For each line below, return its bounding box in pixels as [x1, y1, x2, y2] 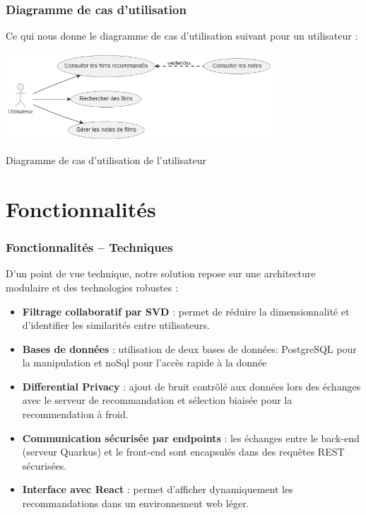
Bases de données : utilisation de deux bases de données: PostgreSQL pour [22, 341, 357, 356]
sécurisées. [22, 458, 67, 473]
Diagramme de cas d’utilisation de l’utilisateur [6, 153, 207, 168]
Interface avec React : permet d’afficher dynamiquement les [22, 482, 293, 497]
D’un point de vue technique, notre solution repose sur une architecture [6, 266, 316, 281]
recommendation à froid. [22, 407, 129, 422]
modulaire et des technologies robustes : [6, 279, 178, 294]
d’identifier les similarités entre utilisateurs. [22, 318, 210, 332]
